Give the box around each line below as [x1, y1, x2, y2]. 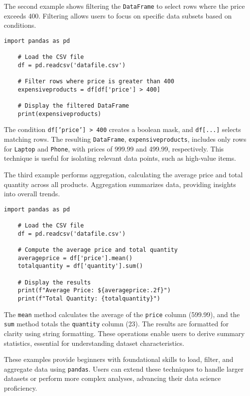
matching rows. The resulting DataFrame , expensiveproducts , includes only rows [4, 134, 247, 144]
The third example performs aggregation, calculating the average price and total [4, 169, 243, 179]
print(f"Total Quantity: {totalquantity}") [17, 295, 161, 302]
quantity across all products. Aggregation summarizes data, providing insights [4, 179, 236, 189]
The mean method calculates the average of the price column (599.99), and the [4, 309, 240, 319]
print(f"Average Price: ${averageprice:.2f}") [17, 287, 171, 294]
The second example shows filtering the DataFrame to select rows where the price [4, 1, 245, 11]
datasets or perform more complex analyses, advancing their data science [4, 373, 221, 383]
